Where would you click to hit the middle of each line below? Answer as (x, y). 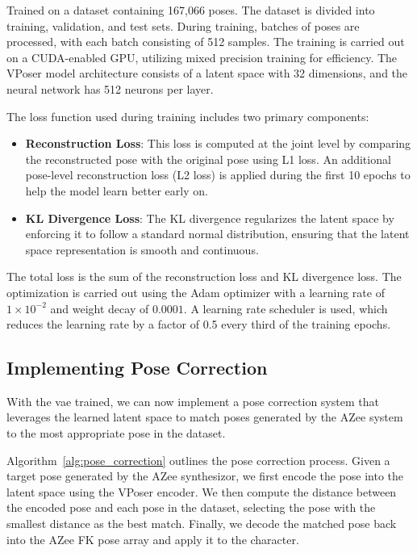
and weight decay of (100, 308)
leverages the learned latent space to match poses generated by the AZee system (205, 417)
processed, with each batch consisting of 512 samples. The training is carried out (206, 42)
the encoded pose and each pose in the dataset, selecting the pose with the (191, 507)
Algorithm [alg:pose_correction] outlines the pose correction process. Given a (198, 460)
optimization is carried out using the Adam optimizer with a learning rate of (196, 292)
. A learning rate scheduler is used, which (286, 308)
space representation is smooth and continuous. (142, 249)
